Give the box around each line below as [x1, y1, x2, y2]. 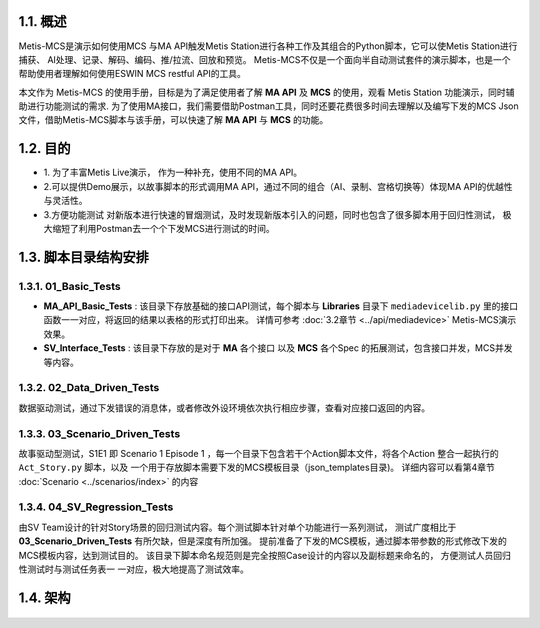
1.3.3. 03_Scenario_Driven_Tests [18, 426, 181, 440]
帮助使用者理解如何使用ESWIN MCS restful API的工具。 [18, 68, 247, 80]
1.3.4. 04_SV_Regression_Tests [18, 500, 174, 514]
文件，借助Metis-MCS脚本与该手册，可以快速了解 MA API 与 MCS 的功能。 [18, 114, 329, 126]
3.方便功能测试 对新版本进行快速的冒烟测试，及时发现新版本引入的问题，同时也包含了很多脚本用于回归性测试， [43, 208, 501, 220]
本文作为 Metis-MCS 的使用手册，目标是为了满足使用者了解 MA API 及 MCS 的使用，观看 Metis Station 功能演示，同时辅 [18, 86, 515, 98]
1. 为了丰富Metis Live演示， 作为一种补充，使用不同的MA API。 [43, 166, 303, 179]
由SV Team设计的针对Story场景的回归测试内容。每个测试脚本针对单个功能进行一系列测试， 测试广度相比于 [18, 521, 457, 533]
